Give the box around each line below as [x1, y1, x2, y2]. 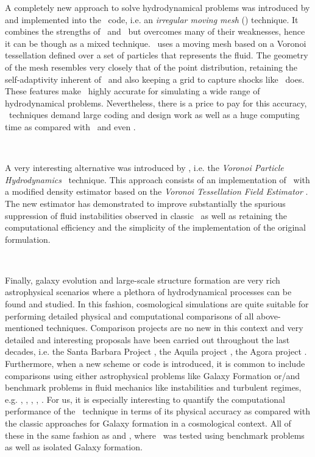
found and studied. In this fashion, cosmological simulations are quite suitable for [5, 298, 309, 310]
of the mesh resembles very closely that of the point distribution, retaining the [5, 60, 298, 73]
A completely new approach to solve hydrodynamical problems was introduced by [5, 1, 310, 13]
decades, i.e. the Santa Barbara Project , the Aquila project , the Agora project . [5, 345, 307, 358]
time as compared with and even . [5, 120, 136, 133]
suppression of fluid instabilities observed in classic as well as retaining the [5, 209, 287, 222]
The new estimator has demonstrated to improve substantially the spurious [5, 197, 286, 209]
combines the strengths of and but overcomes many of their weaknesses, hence [5, 25, 305, 38]
